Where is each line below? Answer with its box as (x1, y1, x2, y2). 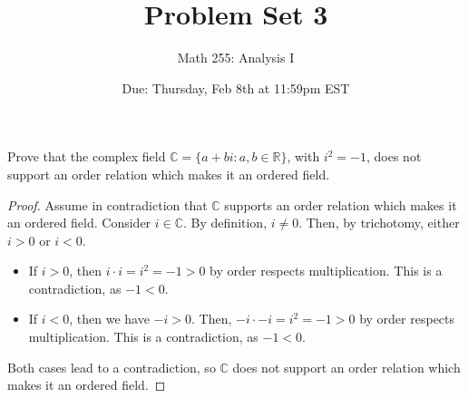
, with (287, 147, 320, 166)
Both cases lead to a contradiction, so (7, 357, 216, 376)
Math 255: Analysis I (177, 48, 295, 67)
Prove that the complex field (7, 147, 166, 166)
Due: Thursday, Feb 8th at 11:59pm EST (122, 78, 350, 97)
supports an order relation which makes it (224, 195, 457, 214)
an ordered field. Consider (7, 213, 151, 232)
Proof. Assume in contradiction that (7, 195, 208, 214)
